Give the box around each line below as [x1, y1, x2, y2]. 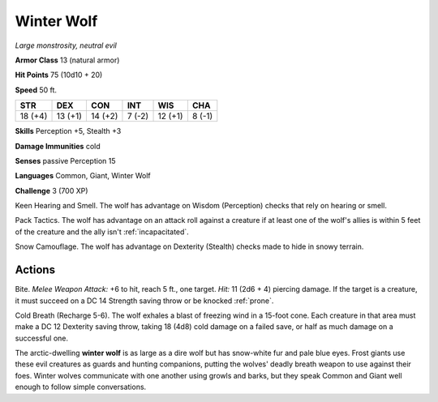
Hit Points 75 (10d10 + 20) [15, 70, 103, 80]
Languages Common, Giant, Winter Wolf [15, 171, 152, 181]
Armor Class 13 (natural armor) [15, 55, 120, 65]
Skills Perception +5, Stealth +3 [15, 126, 122, 136]
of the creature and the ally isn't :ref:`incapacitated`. [15, 227, 190, 237]
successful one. [15, 333, 69, 343]
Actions [15, 263, 56, 277]
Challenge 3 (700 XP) [15, 186, 88, 195]
